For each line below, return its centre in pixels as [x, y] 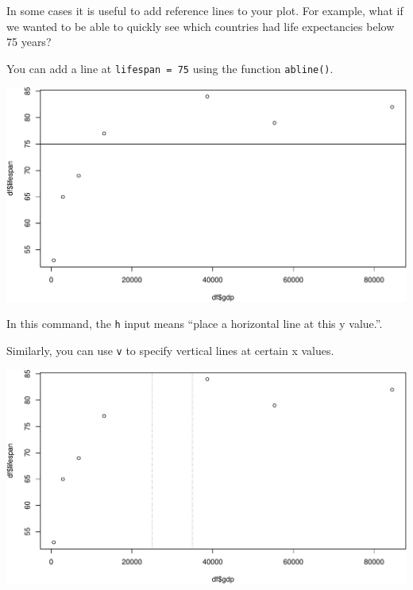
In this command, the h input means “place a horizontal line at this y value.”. [195, 324]
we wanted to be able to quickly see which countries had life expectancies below [201, 26]
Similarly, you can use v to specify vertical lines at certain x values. [170, 350]
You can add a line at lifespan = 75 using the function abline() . [170, 68]
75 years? [29, 42]
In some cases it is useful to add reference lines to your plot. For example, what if [205, 10]
